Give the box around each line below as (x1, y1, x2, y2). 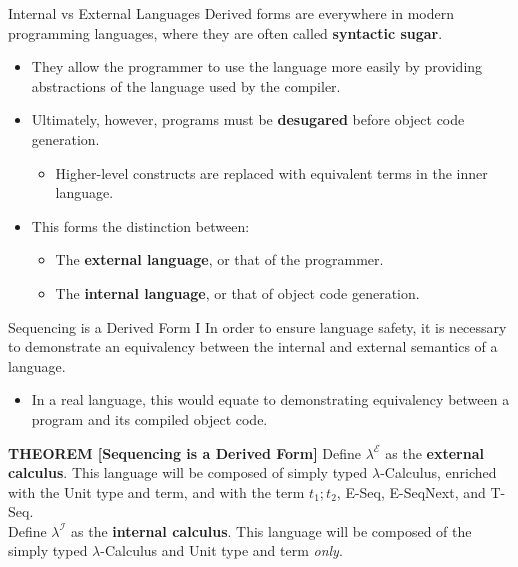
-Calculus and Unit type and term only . (100, 540, 343, 561)
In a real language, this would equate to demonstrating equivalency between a (31, 389, 510, 410)
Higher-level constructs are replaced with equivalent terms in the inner (55, 162, 488, 183)
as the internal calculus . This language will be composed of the (71, 520, 472, 541)
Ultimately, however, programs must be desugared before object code (31, 109, 465, 130)
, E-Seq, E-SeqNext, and (336, 481, 486, 502)
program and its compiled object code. (31, 408, 268, 429)
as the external (385, 442, 484, 463)
